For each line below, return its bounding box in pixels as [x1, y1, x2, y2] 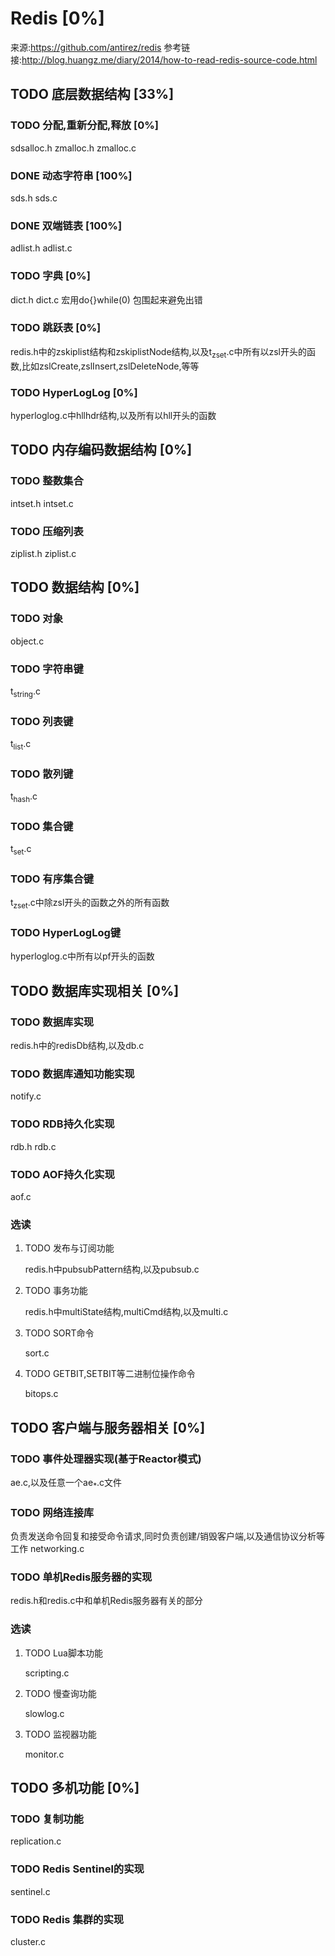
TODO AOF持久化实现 [10, 1167, 115, 1181]
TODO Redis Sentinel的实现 [10, 1862, 145, 1876]
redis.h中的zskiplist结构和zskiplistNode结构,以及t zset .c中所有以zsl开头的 [10, 345, 307, 360]
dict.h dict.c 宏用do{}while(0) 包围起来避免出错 [10, 293, 203, 306]
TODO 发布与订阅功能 [24, 1242, 115, 1254]
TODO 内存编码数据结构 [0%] [10, 442, 193, 459]
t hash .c [10, 790, 38, 804]
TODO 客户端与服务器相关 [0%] [10, 1419, 206, 1436]
